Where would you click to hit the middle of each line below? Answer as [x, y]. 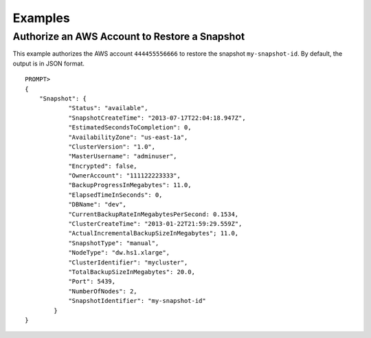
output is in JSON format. [49, 63]
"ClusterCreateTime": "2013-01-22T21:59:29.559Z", [155, 224]
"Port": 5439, [92, 282]
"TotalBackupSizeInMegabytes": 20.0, [132, 272]
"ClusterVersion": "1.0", [112, 147]
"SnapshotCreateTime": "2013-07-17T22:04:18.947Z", [157, 118]
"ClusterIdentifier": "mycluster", [128, 262]
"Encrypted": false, [103, 166]
